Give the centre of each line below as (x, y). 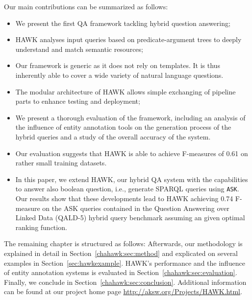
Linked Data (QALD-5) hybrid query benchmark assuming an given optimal (130, 218)
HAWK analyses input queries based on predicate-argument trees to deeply (128, 39)
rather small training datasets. (61, 163)
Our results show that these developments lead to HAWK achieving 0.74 (124, 198)
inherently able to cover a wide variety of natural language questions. (119, 75)
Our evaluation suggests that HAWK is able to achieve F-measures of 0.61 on (132, 153)
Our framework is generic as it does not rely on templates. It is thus (118, 65)
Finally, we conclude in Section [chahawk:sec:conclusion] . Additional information (125, 282)
